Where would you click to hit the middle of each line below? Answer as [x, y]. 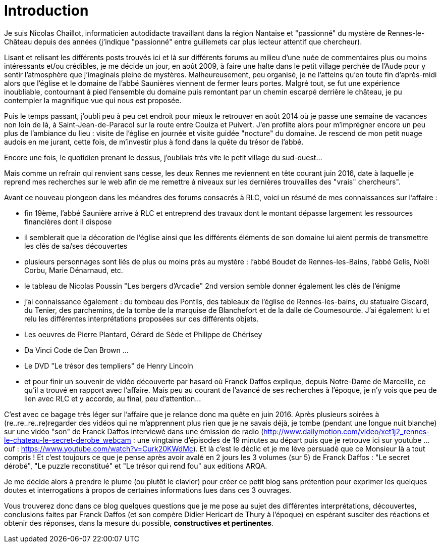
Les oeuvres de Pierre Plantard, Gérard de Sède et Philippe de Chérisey [143, 334]
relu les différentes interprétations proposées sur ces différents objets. [142, 318]
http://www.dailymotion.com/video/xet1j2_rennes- [347, 431]
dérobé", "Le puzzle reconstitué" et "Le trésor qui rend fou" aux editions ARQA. [136, 466]
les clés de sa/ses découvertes [76, 246]
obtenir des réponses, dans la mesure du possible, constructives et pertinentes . [139, 523]
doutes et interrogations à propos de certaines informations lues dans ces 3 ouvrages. [148, 490]
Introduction [46, 11]
